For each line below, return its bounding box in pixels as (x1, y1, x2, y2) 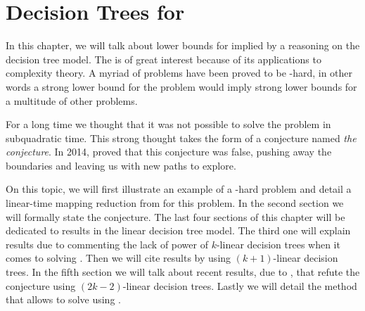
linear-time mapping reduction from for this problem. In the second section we (6, 196, 344, 210)
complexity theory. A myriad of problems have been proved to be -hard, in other (6, 65, 353, 80)
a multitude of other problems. (6, 93, 138, 108)
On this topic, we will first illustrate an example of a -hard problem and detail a (6, 182, 352, 196)
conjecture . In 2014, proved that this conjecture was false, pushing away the (6, 144, 332, 159)
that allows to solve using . (6, 292, 121, 307)
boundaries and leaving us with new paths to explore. (6, 158, 236, 172)
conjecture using (6, 278, 76, 293)
